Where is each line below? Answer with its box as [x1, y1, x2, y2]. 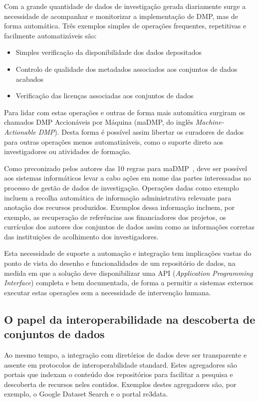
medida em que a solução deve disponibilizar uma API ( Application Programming [4, 267, 253, 278]
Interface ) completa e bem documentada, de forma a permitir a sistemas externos [4, 277, 254, 288]
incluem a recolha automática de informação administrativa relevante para [4, 192, 232, 202]
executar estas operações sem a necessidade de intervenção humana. [4, 287, 211, 297]
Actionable [4, 126, 36, 137]
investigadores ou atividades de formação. [4, 146, 131, 157]
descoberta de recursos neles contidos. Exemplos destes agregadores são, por [4, 379, 237, 389]
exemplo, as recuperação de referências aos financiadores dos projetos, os [4, 211, 226, 222]
